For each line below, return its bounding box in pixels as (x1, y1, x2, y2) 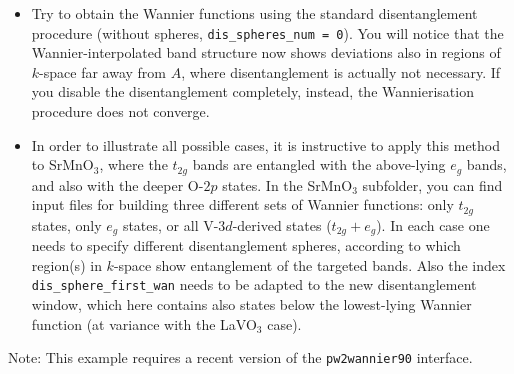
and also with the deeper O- (31, 174, 204, 195)
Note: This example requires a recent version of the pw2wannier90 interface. (8, 347, 473, 368)
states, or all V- (122, 214, 219, 235)
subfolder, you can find (362, 174, 503, 195)
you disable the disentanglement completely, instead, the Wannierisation (31, 81, 474, 102)
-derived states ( (232, 214, 332, 235)
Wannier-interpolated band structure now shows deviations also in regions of (31, 42, 501, 63)
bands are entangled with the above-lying (192, 154, 446, 175)
